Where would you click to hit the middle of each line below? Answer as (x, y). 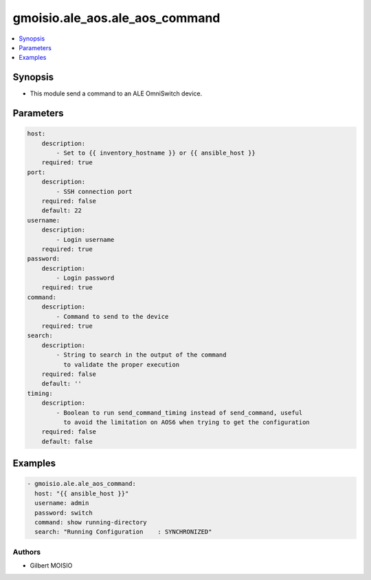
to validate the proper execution (121, 365)
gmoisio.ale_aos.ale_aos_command (116, 18)
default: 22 (62, 211)
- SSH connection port (94, 191)
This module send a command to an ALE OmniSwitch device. (116, 93)
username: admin (62, 503)
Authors (27, 552)
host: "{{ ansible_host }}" (82, 493)
